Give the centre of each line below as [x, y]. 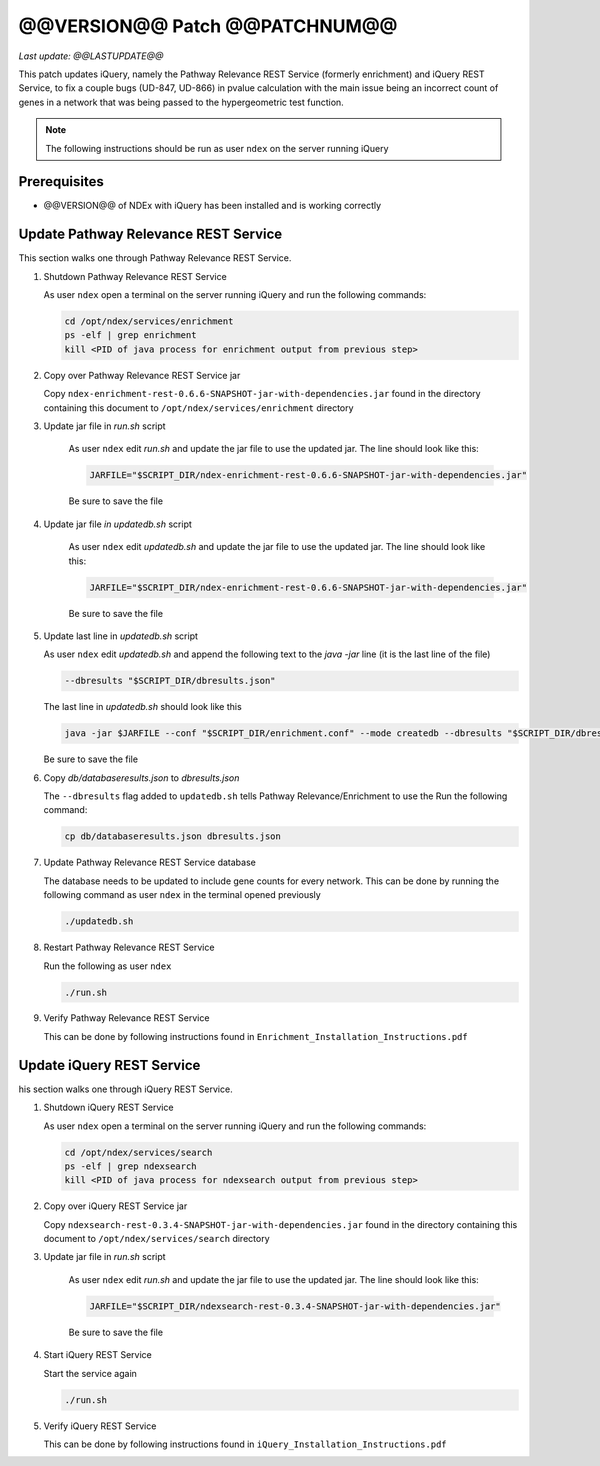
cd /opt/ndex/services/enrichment [149, 321]
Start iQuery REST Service [97, 1355]
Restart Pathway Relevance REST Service [129, 947]
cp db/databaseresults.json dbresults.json [173, 836]
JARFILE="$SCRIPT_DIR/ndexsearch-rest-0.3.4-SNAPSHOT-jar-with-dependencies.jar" [295, 1306]
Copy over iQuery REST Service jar [115, 1206]
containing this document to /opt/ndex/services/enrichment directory [198, 407]
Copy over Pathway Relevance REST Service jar [142, 375]
